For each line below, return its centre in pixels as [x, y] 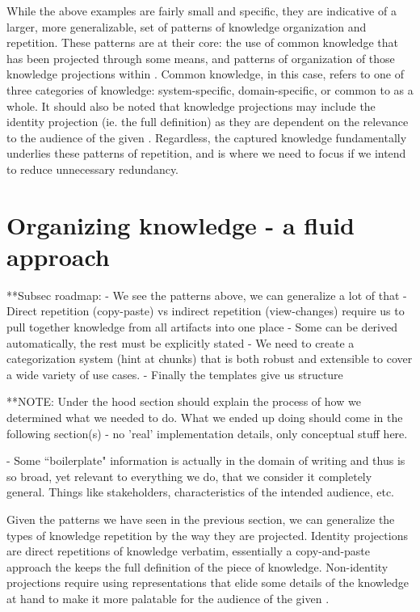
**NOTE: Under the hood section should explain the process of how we [184, 401]
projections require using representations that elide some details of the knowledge [208, 582]
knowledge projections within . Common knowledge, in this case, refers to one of [205, 74]
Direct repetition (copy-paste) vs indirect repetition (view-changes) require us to [206, 311]
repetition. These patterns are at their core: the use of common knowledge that [202, 42]
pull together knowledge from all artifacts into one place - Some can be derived [202, 327]
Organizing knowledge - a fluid [181, 224]
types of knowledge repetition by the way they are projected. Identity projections [207, 535]
